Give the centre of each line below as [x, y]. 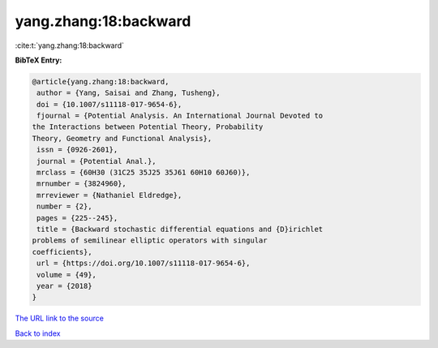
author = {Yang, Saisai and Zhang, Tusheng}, [129, 93]
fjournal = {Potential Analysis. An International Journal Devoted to [180, 116]
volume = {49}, [67, 275]
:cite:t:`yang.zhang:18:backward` [70, 45]
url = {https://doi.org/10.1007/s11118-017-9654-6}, [144, 263]
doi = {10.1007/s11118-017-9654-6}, [109, 104]
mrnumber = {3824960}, [82, 184]
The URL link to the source [60, 318]
